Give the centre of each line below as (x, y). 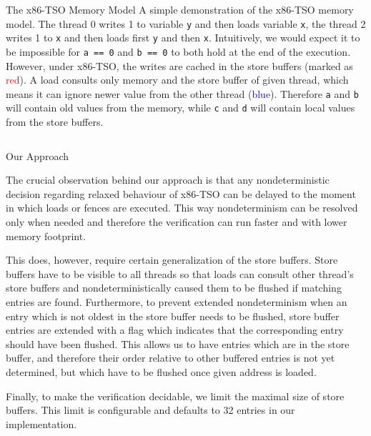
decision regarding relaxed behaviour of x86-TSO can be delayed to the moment (181, 193)
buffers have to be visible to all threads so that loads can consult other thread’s (180, 273)
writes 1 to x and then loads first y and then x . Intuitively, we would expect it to (183, 38)
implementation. (41, 423)
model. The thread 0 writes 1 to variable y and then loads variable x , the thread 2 (186, 23)
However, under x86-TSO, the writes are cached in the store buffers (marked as (179, 65)
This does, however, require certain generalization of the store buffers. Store (172, 260)
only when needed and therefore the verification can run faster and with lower (177, 222)
